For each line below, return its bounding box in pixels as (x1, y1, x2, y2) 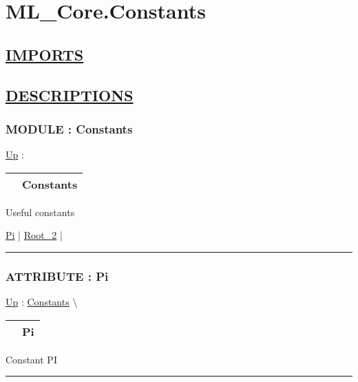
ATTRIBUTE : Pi (6, 267, 109, 284)
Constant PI (6, 352, 57, 366)
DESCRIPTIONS (6, 84, 134, 105)
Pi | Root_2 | (6, 228, 63, 242)
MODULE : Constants (6, 120, 133, 137)
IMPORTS (6, 43, 84, 65)
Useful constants (6, 204, 75, 219)
